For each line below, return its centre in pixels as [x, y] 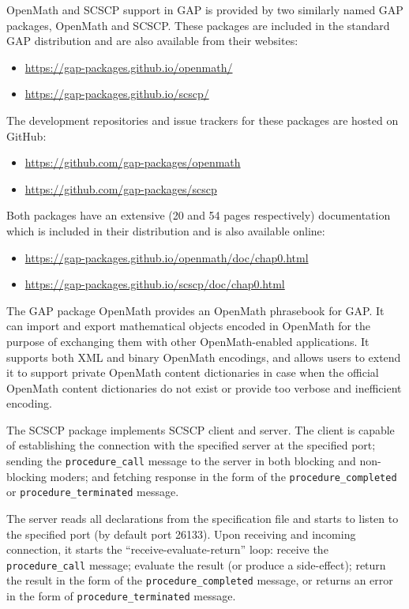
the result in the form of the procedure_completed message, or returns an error [200, 580]
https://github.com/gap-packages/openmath [133, 162]
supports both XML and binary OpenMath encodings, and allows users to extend [204, 357]
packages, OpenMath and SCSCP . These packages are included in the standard [198, 25]
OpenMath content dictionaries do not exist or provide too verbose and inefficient [204, 387]
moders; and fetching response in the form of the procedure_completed [223, 476]
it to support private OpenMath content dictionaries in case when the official [193, 372]
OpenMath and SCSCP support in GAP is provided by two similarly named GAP [205, 9]
